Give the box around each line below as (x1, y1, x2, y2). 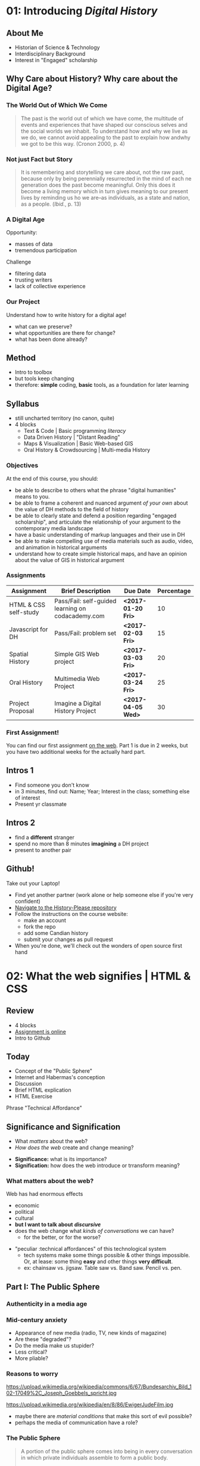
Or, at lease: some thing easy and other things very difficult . (23, 1258, 173, 1265)
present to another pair (14, 846, 71, 853)
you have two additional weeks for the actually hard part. (6, 749, 146, 756)
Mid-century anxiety (6, 1315, 67, 1324)
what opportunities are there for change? (14, 329, 116, 336)
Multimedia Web (54, 674, 100, 683)
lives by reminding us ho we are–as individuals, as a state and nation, (20, 194, 190, 201)
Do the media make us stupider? (14, 1342, 94, 1349)
